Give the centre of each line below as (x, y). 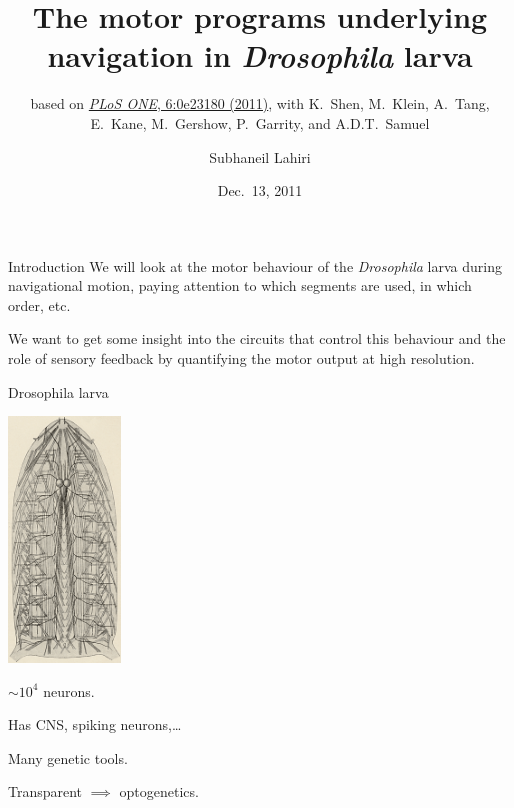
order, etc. (39, 304)
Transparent (45, 791)
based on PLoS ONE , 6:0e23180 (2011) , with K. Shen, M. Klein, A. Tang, (260, 103)
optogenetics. (159, 791)
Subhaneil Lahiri (260, 156)
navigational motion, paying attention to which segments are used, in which (240, 285)
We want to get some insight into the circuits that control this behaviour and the (257, 338)
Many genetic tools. (68, 757)
